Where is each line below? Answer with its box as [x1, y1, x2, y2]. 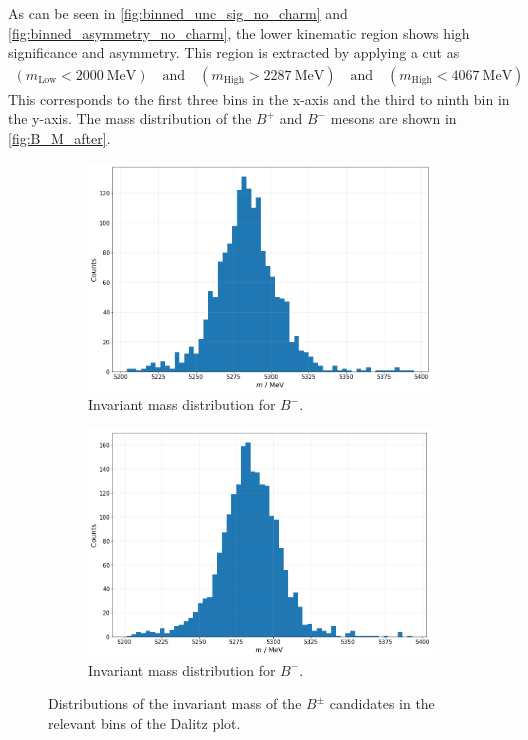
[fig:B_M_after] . [8, 128, 111, 148]
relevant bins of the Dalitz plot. [48, 712, 241, 733]
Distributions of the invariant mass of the [48, 693, 302, 714]
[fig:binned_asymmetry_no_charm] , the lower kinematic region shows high [8, 22, 470, 43]
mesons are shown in [330, 108, 457, 129]
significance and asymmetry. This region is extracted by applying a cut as [8, 42, 460, 63]
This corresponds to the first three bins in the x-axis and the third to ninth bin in [8, 88, 510, 109]
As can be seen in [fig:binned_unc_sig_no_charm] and [8, 3, 348, 23]
